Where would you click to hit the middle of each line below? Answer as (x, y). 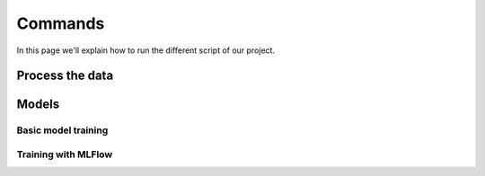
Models (38, 105)
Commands (61, 23)
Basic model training (62, 130)
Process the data (65, 76)
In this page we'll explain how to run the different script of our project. (146, 50)
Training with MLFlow (65, 154)
